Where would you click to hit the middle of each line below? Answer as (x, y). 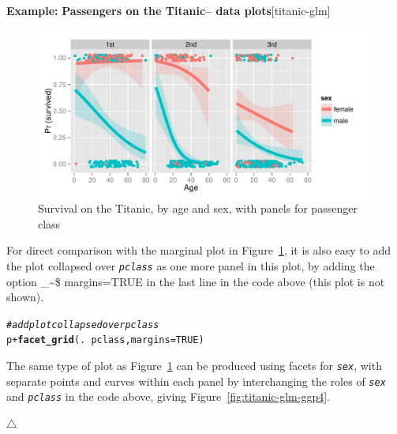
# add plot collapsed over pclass (83, 325)
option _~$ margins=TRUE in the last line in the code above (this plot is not (196, 281)
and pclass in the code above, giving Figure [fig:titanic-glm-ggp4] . (168, 396)
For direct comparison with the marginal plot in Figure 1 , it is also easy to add (199, 250)
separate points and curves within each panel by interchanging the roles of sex (196, 381)
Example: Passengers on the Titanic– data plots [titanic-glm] (169, 10)
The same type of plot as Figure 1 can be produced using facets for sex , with (194, 366)
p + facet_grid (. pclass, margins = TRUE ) (105, 340)
